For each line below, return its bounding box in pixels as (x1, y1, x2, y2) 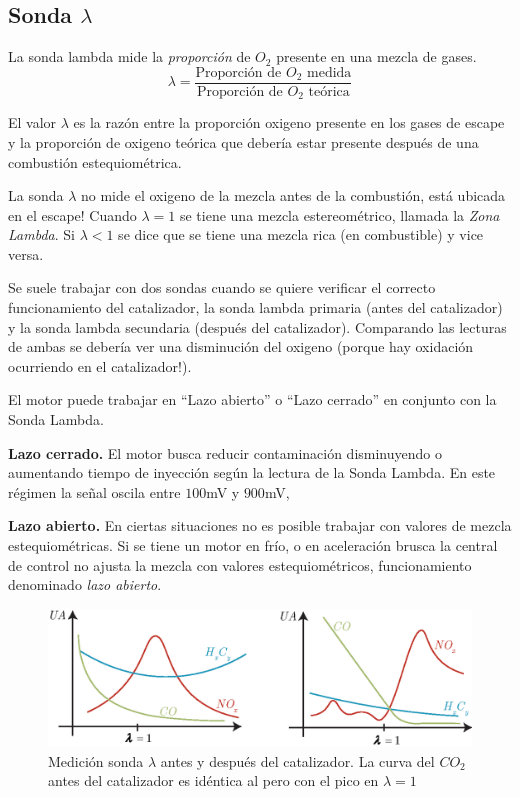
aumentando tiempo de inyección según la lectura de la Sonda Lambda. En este (8, 462, 496, 483)
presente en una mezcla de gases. (276, 46, 477, 67)
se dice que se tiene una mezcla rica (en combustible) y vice (118, 224, 484, 245)
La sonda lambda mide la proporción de (8, 46, 251, 67)
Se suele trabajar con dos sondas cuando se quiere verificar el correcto (8, 277, 436, 298)
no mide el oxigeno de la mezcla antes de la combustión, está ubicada (81, 185, 506, 206)
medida (307, 65, 352, 80)
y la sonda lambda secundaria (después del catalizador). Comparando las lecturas (8, 316, 507, 337)
